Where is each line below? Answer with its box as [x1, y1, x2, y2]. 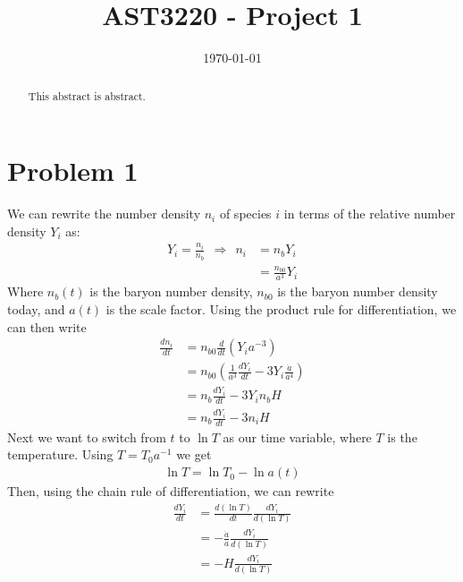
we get [176, 445, 212, 464]
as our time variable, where [223, 427, 372, 446]
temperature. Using [7, 445, 114, 464]
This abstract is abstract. [28, 88, 146, 103]
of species [219, 204, 272, 223]
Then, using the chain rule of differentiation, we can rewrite [7, 482, 334, 501]
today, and [7, 300, 65, 318]
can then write [7, 317, 87, 336]
